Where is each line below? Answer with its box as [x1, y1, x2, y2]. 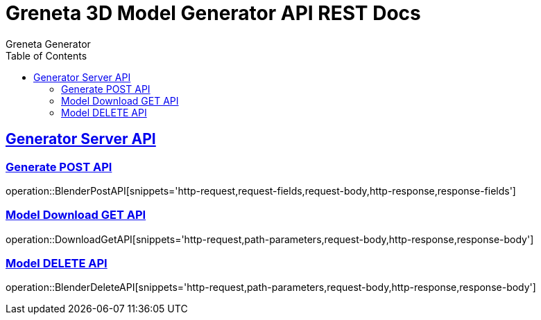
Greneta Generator [6, 37, 91, 50]
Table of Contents [6, 49, 87, 62]
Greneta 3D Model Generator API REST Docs [6, 1, 421, 25]
